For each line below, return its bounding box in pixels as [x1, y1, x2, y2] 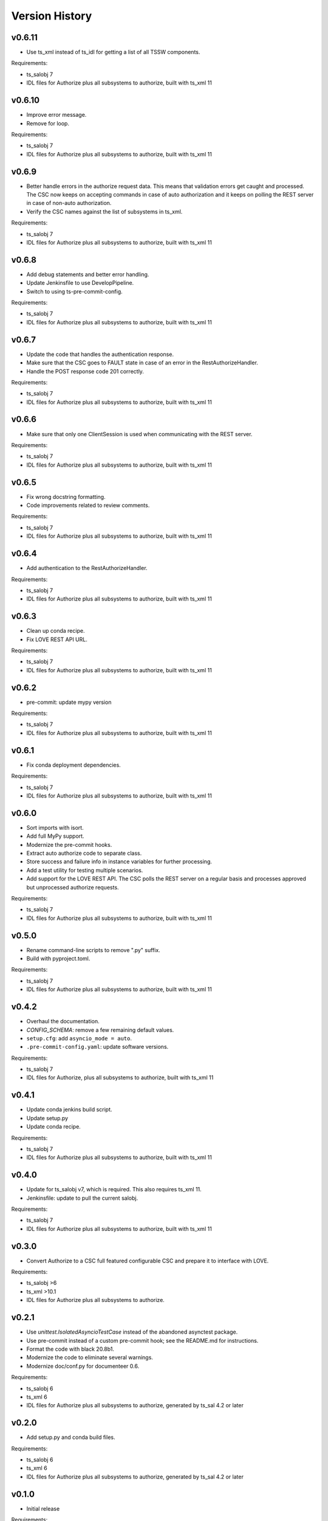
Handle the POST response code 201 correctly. [26, 367, 144, 375]
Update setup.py [26, 1114, 69, 1122]
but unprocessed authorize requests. [26, 883, 119, 891]
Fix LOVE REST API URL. [26, 636, 87, 643]
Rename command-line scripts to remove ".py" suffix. [26, 946, 160, 953]
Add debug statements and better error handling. [26, 271, 149, 278]
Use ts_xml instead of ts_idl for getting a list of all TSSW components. [26, 49, 200, 56]
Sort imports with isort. [26, 824, 84, 831]
